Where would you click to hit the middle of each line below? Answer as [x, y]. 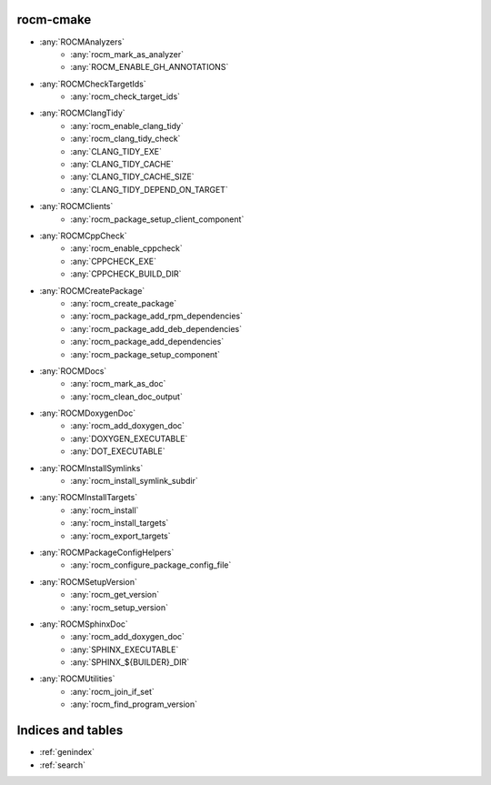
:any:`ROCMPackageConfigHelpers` [107, 552]
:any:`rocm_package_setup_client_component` [157, 219]
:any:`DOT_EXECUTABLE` [118, 451]
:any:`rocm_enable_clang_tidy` [127, 126]
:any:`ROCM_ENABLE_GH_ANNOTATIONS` [150, 67]
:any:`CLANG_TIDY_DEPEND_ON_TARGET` [150, 189]
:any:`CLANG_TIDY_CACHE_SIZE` [132, 176]
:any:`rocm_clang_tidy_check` [125, 139]
